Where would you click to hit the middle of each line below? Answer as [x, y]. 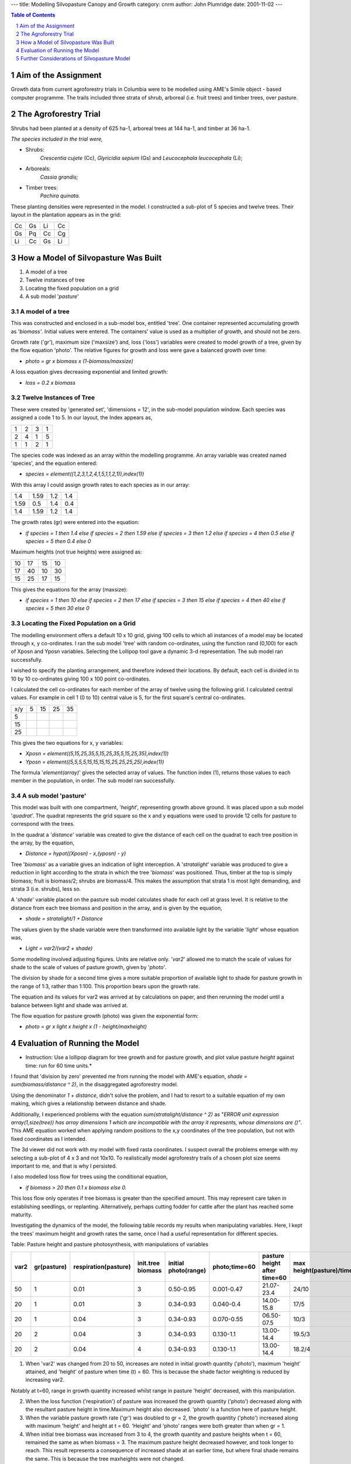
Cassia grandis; [59, 177]
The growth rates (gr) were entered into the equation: [75, 522]
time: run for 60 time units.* [59, 1065]
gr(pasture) [51, 1267]
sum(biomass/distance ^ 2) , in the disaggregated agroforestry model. [94, 1085]
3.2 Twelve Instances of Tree [53, 398]
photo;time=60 [234, 1267]
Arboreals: [38, 169]
